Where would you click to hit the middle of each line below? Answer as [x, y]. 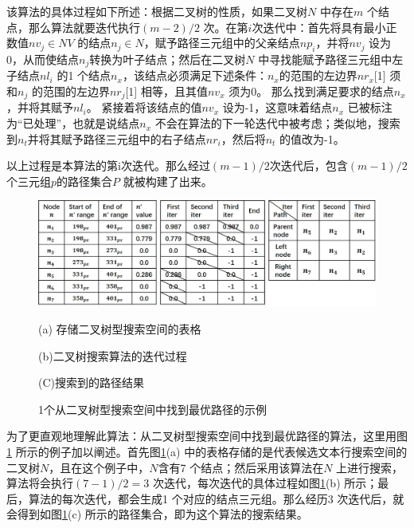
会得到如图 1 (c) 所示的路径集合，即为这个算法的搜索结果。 [157, 514]
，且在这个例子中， [99, 467]
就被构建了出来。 [168, 181]
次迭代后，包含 [309, 165]
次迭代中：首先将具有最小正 [324, 27]
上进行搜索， [370, 467]
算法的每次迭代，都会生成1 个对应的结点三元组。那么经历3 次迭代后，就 [216, 498]
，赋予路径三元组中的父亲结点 [222, 43]
